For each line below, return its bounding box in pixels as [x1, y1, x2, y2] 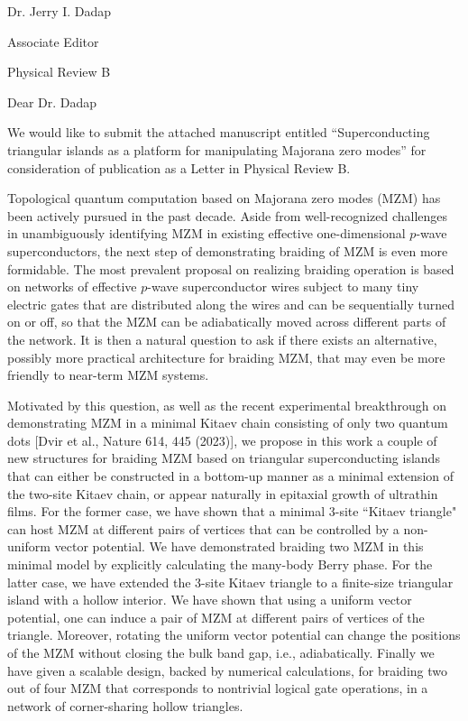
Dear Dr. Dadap [7, 92, 97, 111]
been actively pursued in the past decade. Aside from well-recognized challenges [7, 206, 448, 225]
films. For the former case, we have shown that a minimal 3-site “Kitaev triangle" [7, 502, 457, 521]
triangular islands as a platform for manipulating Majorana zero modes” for [7, 140, 427, 159]
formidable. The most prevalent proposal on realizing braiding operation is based [7, 259, 454, 278]
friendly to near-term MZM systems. [7, 365, 209, 384]
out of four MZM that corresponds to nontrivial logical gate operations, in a [7, 679, 428, 698]
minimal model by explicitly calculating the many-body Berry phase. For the [7, 555, 433, 574]
